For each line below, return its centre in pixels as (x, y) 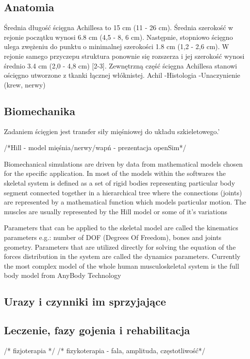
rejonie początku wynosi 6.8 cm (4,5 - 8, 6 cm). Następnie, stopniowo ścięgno (118, 37)
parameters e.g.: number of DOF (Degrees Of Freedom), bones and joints (113, 237)
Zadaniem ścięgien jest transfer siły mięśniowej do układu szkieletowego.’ (112, 131)
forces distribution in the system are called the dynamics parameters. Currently (122, 256)
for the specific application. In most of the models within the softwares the (115, 173)
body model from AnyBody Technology (63, 275)
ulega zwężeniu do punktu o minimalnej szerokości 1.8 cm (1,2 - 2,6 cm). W (117, 46)
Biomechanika (40, 111)
